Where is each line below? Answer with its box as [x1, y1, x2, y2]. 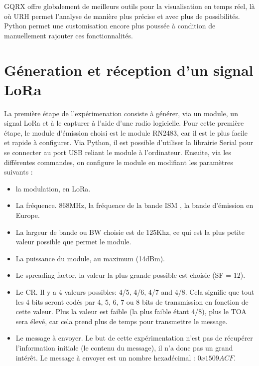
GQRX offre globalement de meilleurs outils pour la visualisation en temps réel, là [4, 1, 255, 11]
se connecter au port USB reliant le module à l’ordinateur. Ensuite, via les [4, 147, 231, 158]
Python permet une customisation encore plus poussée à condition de [4, 20, 216, 31]
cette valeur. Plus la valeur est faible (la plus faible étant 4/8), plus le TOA [15, 306, 247, 317]
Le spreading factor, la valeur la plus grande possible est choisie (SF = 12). [15, 270, 246, 280]
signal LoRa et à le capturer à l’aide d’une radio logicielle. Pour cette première [4, 118, 244, 128]
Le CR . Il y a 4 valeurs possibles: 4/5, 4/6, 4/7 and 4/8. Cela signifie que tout [15, 287, 255, 297]
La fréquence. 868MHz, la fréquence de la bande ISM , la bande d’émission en [15, 200, 254, 210]
